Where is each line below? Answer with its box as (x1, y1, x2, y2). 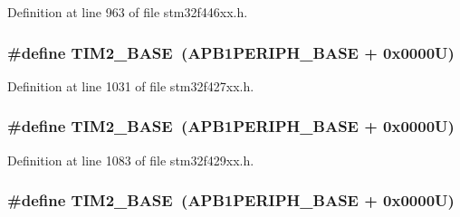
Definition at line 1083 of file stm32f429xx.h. (7, 150, 254, 169)
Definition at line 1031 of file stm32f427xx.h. (7, 76, 254, 95)
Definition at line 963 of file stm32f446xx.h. (7, 3, 248, 21)
